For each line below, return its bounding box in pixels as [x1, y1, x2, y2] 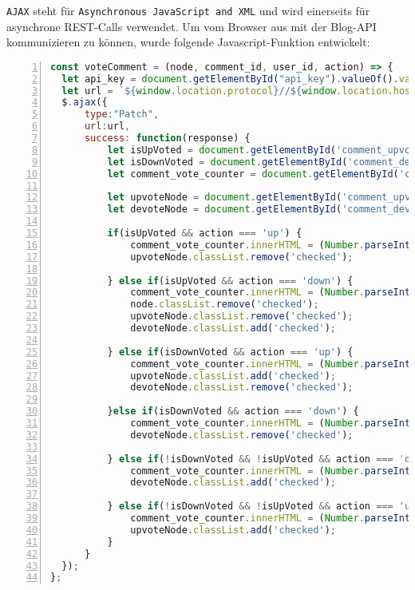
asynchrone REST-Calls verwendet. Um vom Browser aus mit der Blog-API [6, 18, 377, 34]
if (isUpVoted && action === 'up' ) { [107, 228, 302, 240]
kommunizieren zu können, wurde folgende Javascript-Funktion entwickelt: [6, 34, 370, 50]
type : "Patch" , [84, 109, 160, 121]
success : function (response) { [84, 133, 251, 145]
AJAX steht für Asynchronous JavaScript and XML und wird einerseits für [6, 2, 370, 18]
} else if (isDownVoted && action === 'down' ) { [107, 406, 359, 418]
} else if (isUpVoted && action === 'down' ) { [107, 275, 354, 287]
